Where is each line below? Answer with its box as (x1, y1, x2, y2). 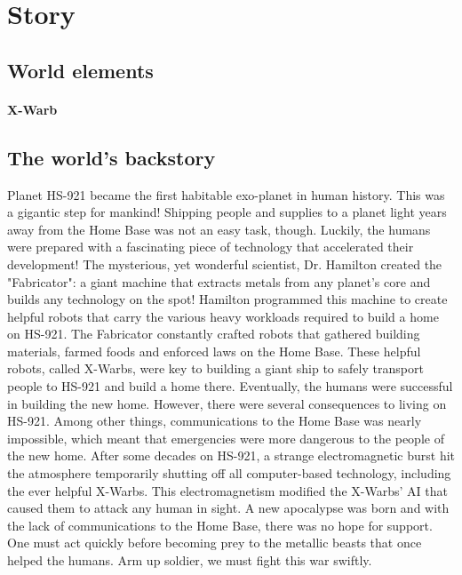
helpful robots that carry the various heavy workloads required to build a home (7, 307, 439, 325)
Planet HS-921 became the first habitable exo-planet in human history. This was (7, 185, 445, 204)
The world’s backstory (7, 143, 216, 171)
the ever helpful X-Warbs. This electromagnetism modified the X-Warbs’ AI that (7, 481, 448, 499)
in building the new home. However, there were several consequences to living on (7, 394, 447, 412)
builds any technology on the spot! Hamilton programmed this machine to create (7, 290, 448, 308)
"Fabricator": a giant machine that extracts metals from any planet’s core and (7, 272, 431, 291)
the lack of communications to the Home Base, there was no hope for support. (7, 515, 433, 534)
